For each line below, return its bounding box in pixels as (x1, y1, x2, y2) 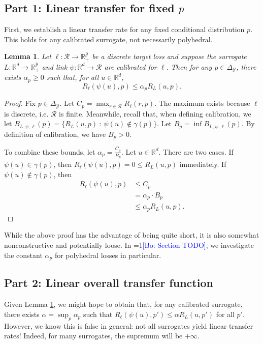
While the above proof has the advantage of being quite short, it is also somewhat (4, 230, 259, 240)
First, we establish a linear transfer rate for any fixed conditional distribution (4, 24, 245, 35)
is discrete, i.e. (4, 108, 49, 119)
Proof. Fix (4, 98, 36, 108)
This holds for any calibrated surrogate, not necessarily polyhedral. (4, 34, 213, 44)
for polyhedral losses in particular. (54, 249, 161, 260)
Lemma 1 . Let (4, 51, 51, 62)
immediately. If (179, 159, 226, 169)
